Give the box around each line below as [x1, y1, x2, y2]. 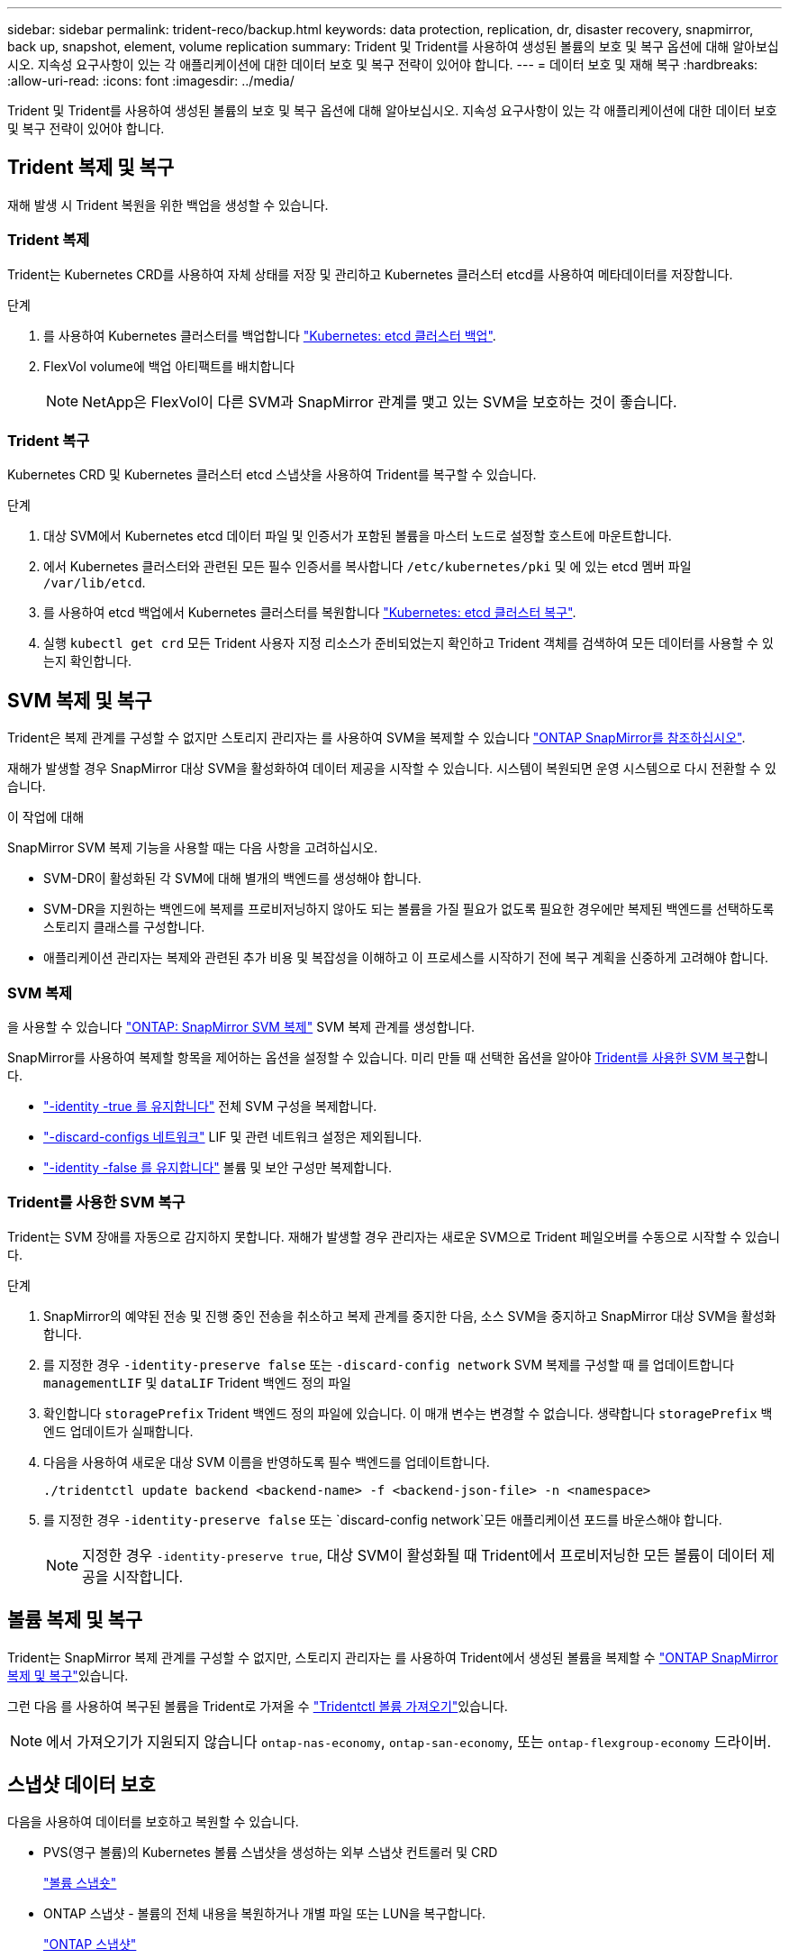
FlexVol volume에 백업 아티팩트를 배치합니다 [43, 358, 295, 374]
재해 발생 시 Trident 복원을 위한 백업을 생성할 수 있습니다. [7, 196, 329, 213]
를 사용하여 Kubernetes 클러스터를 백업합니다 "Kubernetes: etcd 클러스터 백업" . [43, 327, 496, 343]
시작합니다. [113, 1567, 184, 1586]
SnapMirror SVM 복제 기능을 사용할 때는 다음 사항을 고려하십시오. [7, 840, 378, 856]
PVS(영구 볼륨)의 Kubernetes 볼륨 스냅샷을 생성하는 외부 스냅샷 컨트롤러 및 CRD [43, 1844, 498, 1861]
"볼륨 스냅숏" [43, 1875, 117, 1891]
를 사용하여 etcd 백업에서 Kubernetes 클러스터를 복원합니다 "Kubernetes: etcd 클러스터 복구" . [43, 605, 576, 621]
